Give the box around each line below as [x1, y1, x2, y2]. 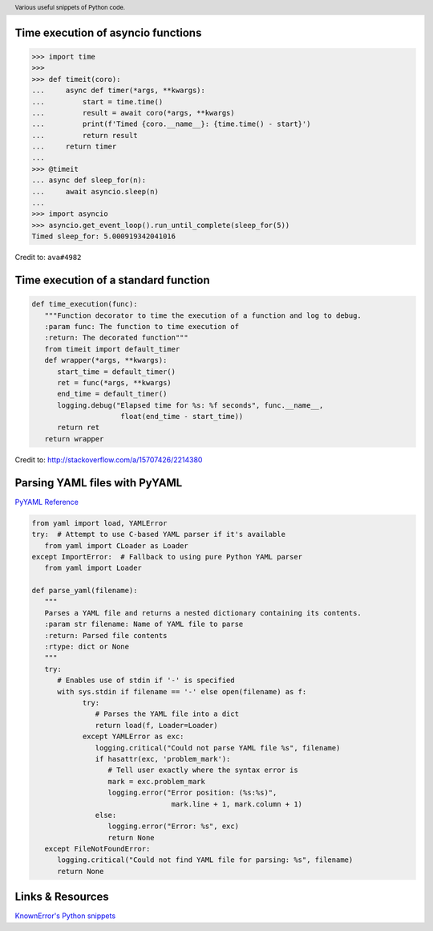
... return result [31, 131, 138, 140]
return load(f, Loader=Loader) [95, 721, 218, 730]
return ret [57, 423, 100, 433]
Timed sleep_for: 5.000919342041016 [31, 232, 176, 241]
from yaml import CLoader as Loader [44, 541, 188, 550]
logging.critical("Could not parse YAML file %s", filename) [95, 743, 341, 752]
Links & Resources [14, 890, 110, 904]
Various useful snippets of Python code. [14, 3, 126, 11]
